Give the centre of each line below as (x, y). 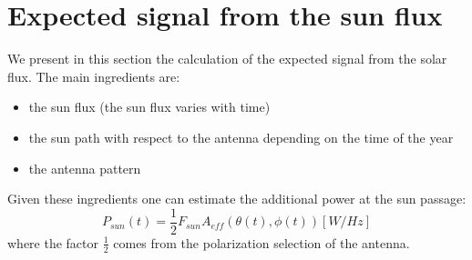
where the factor (53, 242)
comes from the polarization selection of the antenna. (262, 242)
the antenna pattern (85, 168)
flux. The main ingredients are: (94, 76)
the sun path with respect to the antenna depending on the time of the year (241, 137)
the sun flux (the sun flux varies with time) (149, 107)
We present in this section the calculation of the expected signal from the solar (227, 59)
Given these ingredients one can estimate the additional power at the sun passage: (237, 199)
